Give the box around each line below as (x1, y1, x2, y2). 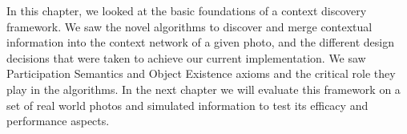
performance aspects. (6, 112, 110, 129)
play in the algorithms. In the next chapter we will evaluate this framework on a (6, 80, 401, 97)
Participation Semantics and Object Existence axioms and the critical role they (6, 65, 396, 82)
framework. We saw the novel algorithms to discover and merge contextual (6, 18, 373, 35)
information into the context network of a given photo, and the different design (6, 34, 394, 51)
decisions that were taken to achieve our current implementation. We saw (6, 49, 366, 66)
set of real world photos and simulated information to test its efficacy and (6, 96, 369, 113)
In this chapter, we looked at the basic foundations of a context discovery (6, 2, 367, 18)
